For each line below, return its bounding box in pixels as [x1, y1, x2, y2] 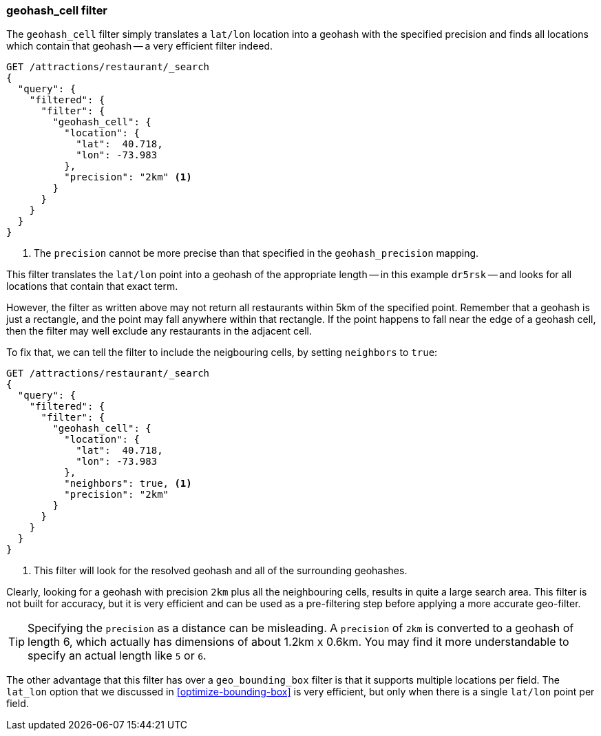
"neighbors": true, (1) [64, 478, 192, 490]
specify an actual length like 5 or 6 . [28, 649, 207, 663]
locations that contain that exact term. [6, 280, 178, 293]
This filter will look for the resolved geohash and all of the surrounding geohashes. [34, 565, 408, 577]
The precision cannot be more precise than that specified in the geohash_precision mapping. [34, 247, 479, 260]
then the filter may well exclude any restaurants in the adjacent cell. [6, 325, 312, 337]
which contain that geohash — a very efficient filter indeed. [6, 40, 273, 52]
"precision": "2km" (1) [64, 171, 192, 183]
